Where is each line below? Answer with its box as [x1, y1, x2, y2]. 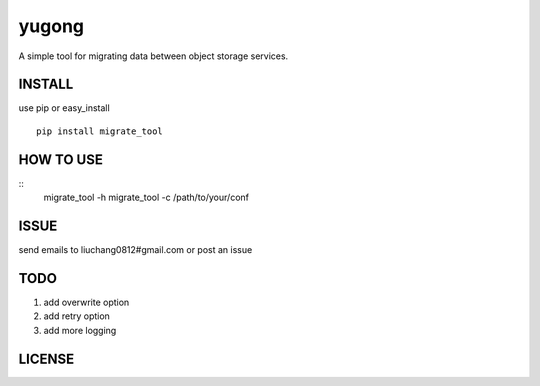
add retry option [43, 310, 110, 322]
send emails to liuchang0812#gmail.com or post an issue [18, 244, 253, 256]
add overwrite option [43, 296, 130, 308]
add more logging [43, 324, 117, 336]
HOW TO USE [18, 151, 104, 168]
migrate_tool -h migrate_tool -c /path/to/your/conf [43, 191, 250, 204]
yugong [18, 15, 85, 37]
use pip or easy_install [18, 102, 110, 114]
